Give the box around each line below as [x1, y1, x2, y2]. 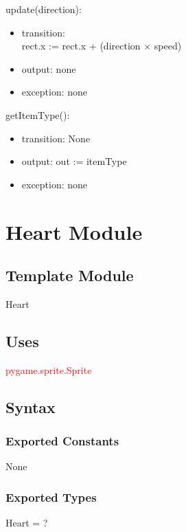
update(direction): [5, 2, 82, 16]
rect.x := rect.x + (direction [21, 38, 141, 53]
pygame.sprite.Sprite [5, 362, 92, 377]
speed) [154, 38, 182, 53]
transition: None [21, 131, 91, 145]
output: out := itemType [21, 154, 127, 168]
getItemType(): [5, 107, 70, 122]
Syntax [5, 396, 56, 417]
